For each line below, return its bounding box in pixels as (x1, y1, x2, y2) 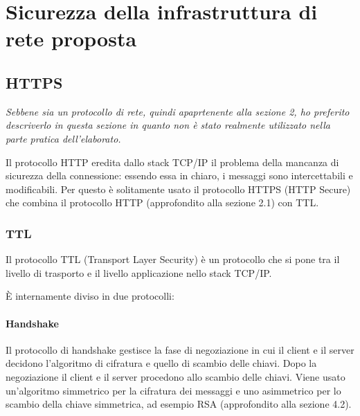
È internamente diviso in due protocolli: (6, 289, 174, 303)
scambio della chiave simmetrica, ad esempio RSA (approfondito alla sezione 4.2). (6, 397, 352, 411)
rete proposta (6, 24, 137, 53)
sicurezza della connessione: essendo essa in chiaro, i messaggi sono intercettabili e (6, 168, 353, 183)
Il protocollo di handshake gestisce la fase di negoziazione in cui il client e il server (6, 342, 354, 356)
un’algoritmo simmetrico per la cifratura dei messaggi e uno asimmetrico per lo (6, 383, 341, 397)
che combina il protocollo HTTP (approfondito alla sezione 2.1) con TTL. (6, 195, 319, 210)
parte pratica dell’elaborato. (6, 131, 121, 145)
